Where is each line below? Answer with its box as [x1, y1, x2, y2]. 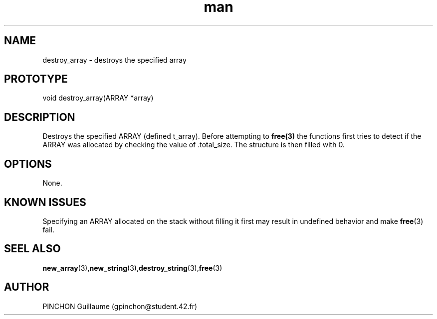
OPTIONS [4, 157, 52, 170]
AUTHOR [4, 281, 49, 294]
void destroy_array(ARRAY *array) [42, 94, 154, 103]
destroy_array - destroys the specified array [42, 55, 187, 64]
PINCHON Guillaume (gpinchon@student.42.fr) [42, 302, 198, 311]
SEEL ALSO [4, 242, 61, 255]
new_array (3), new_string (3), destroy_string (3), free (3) [42, 263, 222, 272]
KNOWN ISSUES [4, 196, 86, 209]
